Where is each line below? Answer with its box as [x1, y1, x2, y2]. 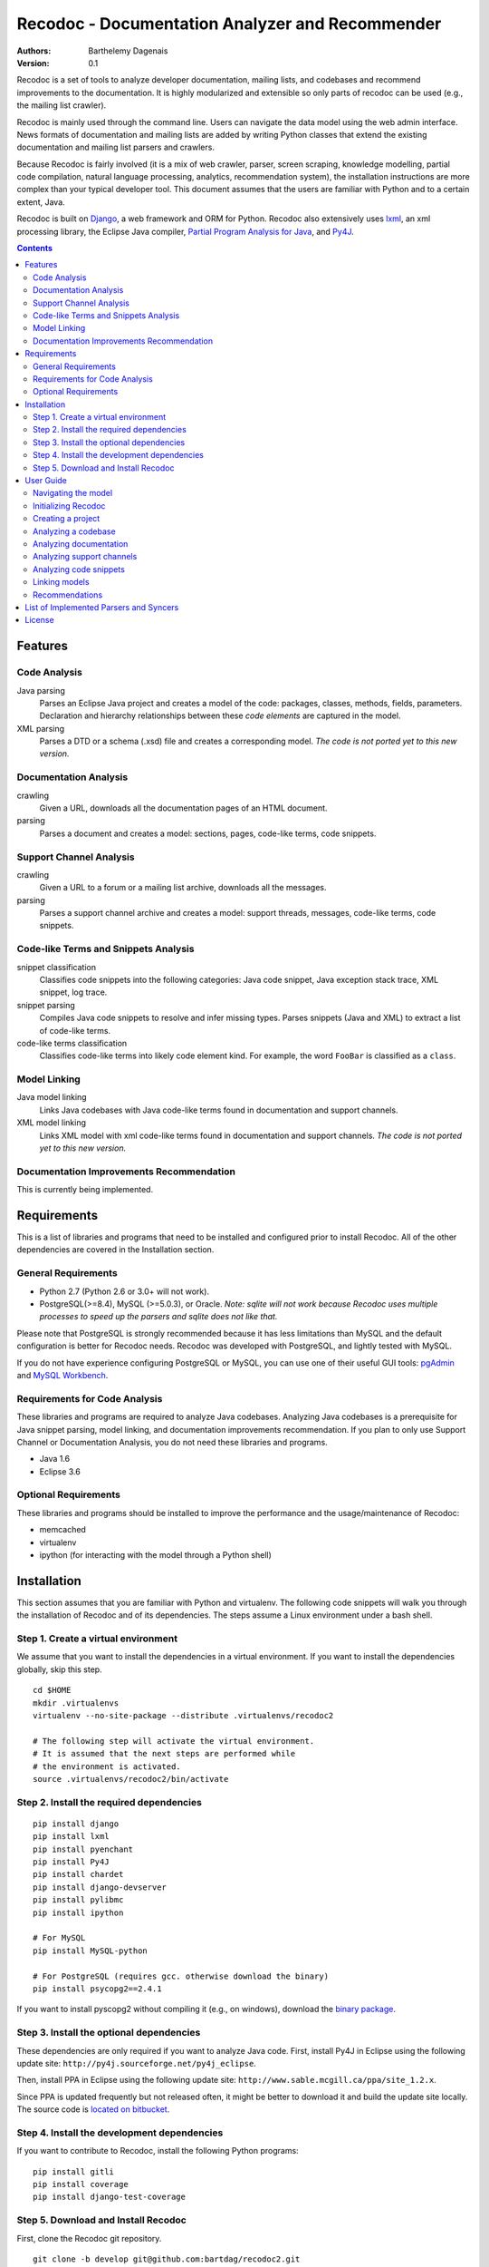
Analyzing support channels [33, 551, 138, 562]
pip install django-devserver [33, 1882, 168, 1892]
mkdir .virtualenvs [33, 1698, 120, 1708]
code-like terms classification [16, 1037, 128, 1048]
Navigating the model [33, 488, 113, 499]
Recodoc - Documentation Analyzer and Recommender [16, 14, 442, 34]
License [24, 615, 54, 626]
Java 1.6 [39, 1454, 71, 1464]
